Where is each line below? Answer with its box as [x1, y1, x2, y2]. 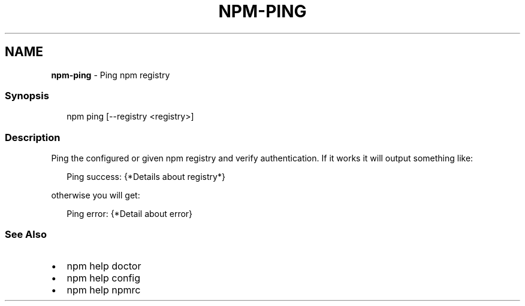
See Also [5, 228, 47, 241]
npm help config [67, 271, 141, 284]
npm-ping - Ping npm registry [51, 69, 170, 80]
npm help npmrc [67, 283, 141, 296]
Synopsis [5, 89, 49, 102]
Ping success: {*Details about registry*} [67, 172, 225, 182]
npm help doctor [67, 259, 141, 272]
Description [5, 131, 61, 143]
